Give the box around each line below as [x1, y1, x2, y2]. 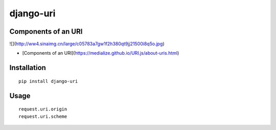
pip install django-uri [18, 78, 78, 84]
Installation [9, 63, 46, 72]
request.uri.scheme [18, 113, 67, 119]
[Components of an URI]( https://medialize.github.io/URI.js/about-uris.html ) [22, 50, 179, 56]
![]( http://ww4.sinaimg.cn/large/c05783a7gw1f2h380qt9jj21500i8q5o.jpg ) [9, 41, 165, 47]
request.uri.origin [18, 106, 67, 112]
